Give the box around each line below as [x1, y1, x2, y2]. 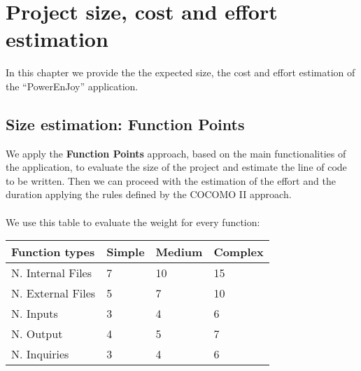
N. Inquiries [11, 346, 69, 363]
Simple [106, 244, 145, 260]
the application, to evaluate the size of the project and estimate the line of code [6, 160, 347, 174]
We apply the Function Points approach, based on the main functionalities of [6, 146, 346, 160]
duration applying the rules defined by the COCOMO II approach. [6, 187, 292, 202]
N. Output [11, 325, 63, 342]
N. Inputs [11, 305, 58, 322]
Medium [155, 244, 203, 260]
